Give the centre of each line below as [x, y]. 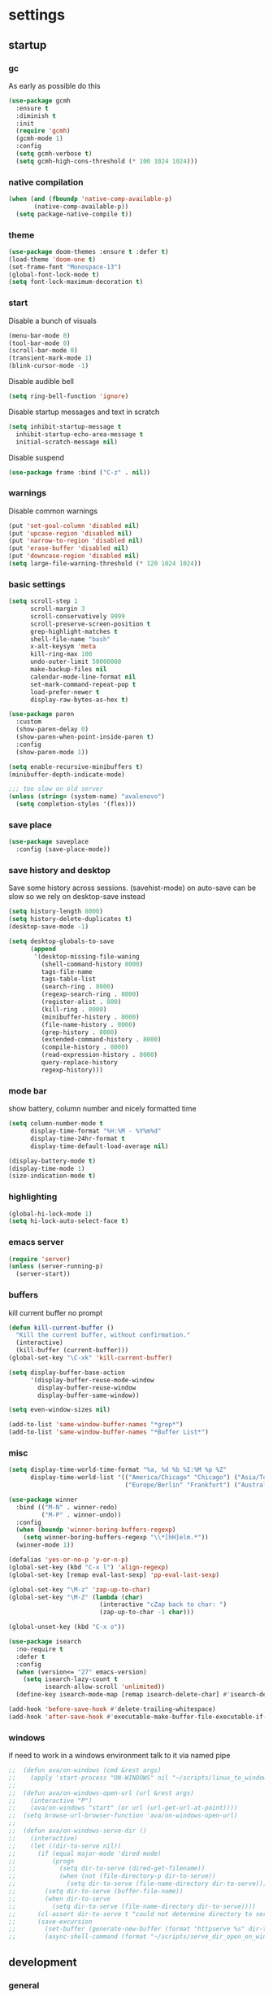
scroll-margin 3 [57, 609]
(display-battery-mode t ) [52, 1161]
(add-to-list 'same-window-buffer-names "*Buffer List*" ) [108, 1432]
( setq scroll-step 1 [43, 601]
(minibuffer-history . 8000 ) [90, 1017]
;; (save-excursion [50, 1922]
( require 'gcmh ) [43, 131]
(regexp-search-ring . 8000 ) [90, 994]
